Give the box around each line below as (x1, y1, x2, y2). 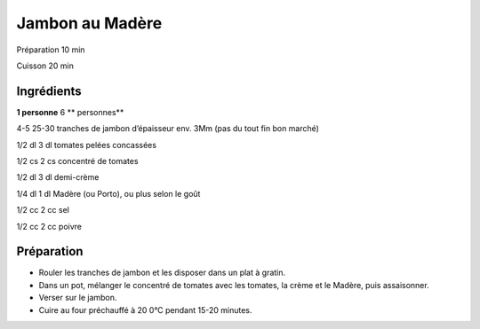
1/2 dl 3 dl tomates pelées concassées (16, 139, 157, 150)
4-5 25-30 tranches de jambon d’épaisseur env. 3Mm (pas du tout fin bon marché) (16, 123, 320, 134)
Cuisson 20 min (16, 60, 75, 71)
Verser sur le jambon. (38, 293, 117, 303)
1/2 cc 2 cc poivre (16, 221, 82, 231)
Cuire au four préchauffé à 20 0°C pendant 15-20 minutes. (38, 304, 252, 315)
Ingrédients (16, 83, 82, 98)
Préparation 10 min (16, 44, 85, 55)
